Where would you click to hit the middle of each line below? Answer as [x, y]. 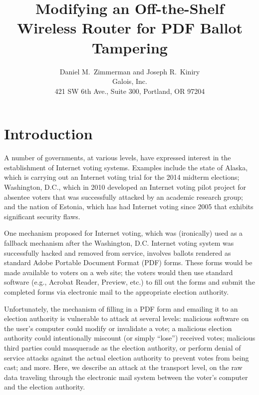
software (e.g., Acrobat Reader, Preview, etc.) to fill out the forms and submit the [129, 282]
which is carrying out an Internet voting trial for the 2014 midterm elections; [122, 177]
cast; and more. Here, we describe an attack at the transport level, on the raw [123, 367]
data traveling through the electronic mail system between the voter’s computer [126, 377]
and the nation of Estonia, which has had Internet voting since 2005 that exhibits [129, 206]
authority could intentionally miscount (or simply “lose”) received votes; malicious [130, 338]
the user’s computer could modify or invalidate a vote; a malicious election [118, 328]
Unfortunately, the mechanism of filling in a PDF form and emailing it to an [121, 308]
